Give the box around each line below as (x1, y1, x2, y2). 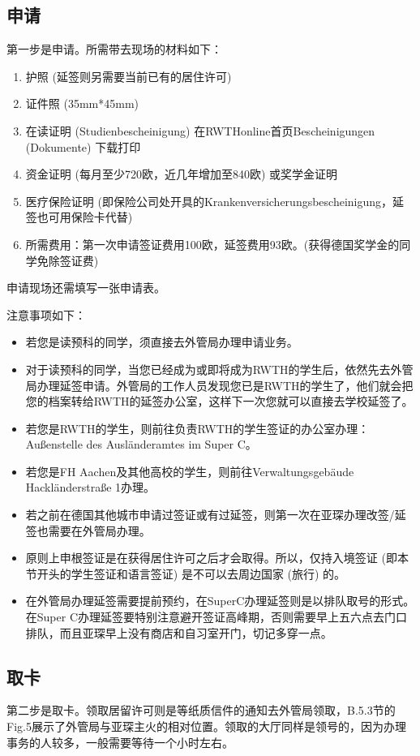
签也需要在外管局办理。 (25, 522, 151, 539)
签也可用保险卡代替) (25, 208, 133, 226)
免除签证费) (36, 251, 99, 268)
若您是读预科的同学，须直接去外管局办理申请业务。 (25, 333, 298, 350)
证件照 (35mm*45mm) (25, 95, 139, 112)
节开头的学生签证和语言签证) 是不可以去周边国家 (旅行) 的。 (25, 565, 346, 582)
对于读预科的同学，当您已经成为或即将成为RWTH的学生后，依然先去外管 (25, 360, 414, 377)
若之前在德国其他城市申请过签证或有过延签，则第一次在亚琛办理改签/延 (25, 506, 406, 523)
